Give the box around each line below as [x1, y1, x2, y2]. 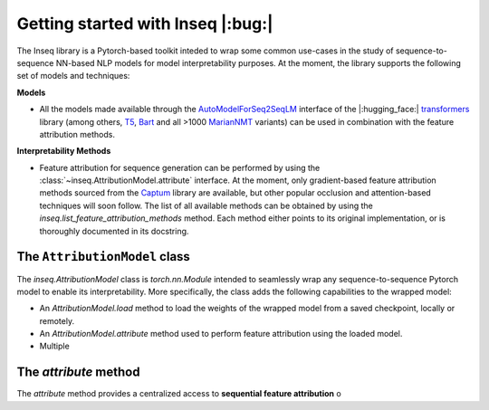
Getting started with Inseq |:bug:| [16, 14, 273, 33]
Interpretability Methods [16, 146, 111, 157]
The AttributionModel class [16, 249, 190, 264]
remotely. [39, 315, 75, 326]
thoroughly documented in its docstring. [39, 225, 189, 236]
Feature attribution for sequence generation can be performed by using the [39, 162, 321, 173]
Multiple [39, 340, 70, 352]
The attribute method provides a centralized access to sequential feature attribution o [16, 388, 341, 399]
